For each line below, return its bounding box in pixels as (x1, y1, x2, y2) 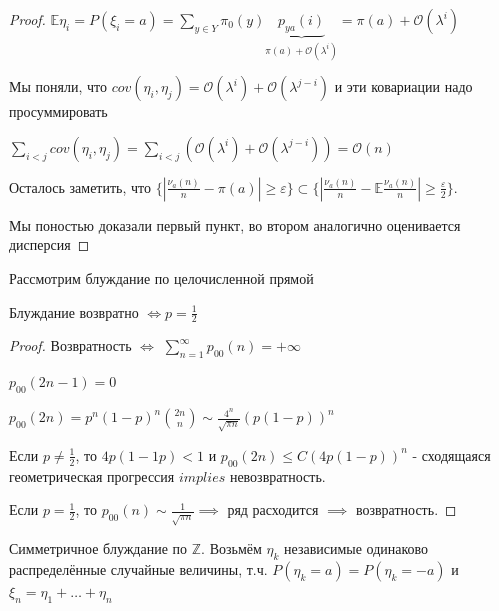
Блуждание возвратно (9, 301, 139, 322)
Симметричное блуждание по (9, 538, 188, 559)
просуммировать (9, 101, 108, 122)
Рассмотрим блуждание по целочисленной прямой (9, 268, 314, 289)
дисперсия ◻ (9, 234, 90, 255)
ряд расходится (227, 499, 319, 520)
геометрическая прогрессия (9, 465, 175, 486)
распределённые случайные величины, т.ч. (9, 559, 268, 580)
